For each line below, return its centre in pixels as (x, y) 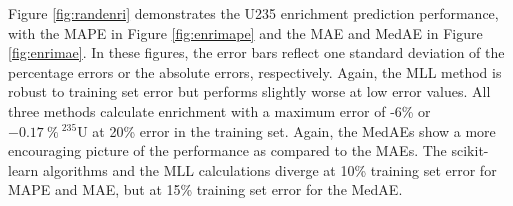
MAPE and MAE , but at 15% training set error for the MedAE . (205, 189)
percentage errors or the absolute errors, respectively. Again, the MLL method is (255, 71)
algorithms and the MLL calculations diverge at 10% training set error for (270, 169)
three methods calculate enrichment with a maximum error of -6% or (219, 110)
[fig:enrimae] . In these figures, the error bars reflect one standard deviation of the (256, 52)
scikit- (470, 150)
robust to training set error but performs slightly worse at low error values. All (249, 91)
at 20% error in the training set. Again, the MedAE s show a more (294, 130)
